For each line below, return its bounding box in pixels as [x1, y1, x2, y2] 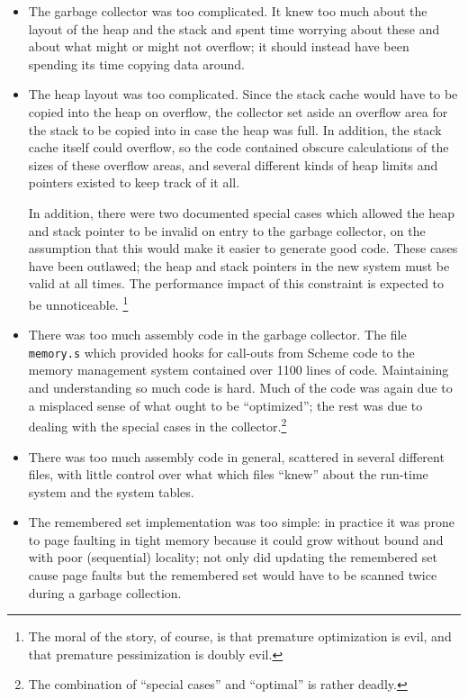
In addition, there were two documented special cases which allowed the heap [28, 203, 454, 222]
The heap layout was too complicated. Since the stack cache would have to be [28, 85, 458, 104]
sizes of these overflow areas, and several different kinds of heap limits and [28, 155, 438, 174]
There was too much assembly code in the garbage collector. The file [28, 325, 407, 344]
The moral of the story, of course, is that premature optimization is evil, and [28, 627, 452, 646]
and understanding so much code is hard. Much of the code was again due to [28, 378, 453, 397]
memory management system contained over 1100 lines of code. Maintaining [28, 360, 449, 379]
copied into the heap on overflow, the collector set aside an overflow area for [28, 102, 448, 121]
